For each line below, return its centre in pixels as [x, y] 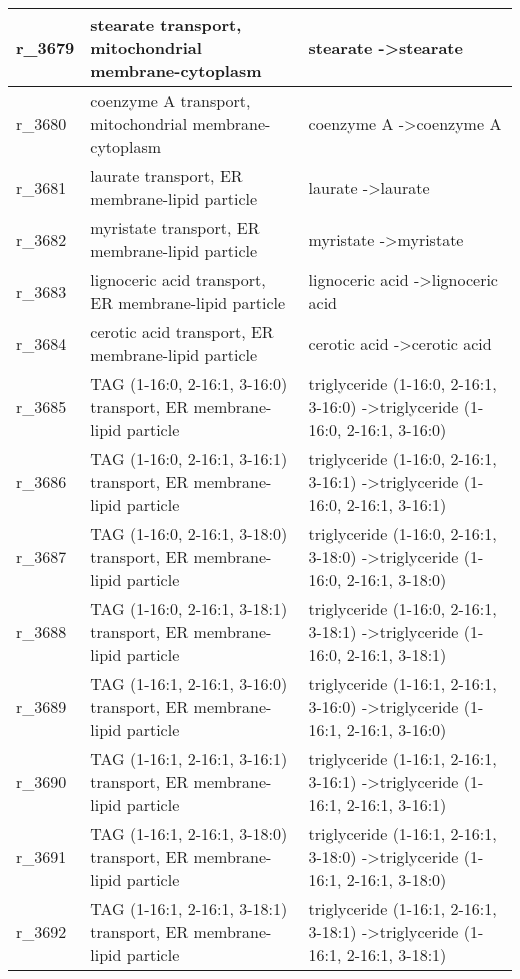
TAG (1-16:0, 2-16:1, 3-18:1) [189, 608]
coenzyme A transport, [170, 100]
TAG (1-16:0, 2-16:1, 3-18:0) [189, 533]
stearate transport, [166, 24]
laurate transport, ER [166, 175]
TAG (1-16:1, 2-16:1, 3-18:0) [189, 833]
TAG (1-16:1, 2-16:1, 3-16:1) [189, 758]
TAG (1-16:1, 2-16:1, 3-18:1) [189, 908]
